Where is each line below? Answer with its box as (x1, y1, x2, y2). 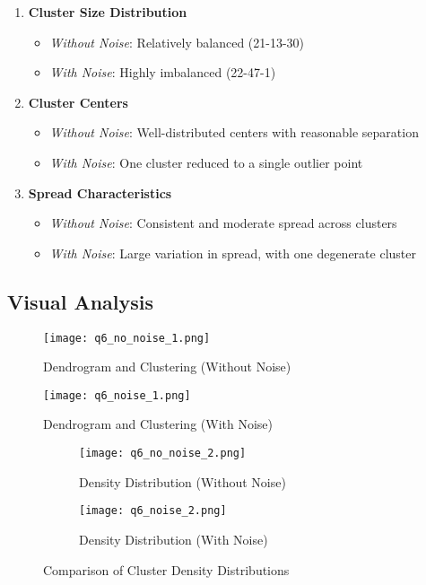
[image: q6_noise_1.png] (43, 389, 191, 402)
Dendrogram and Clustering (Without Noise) (43, 357, 291, 376)
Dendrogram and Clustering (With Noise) (43, 415, 273, 433)
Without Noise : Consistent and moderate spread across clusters (49, 214, 397, 232)
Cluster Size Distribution (28, 3, 187, 21)
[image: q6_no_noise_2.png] (79, 447, 247, 460)
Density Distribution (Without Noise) (79, 472, 286, 491)
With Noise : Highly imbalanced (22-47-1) (49, 63, 276, 82)
